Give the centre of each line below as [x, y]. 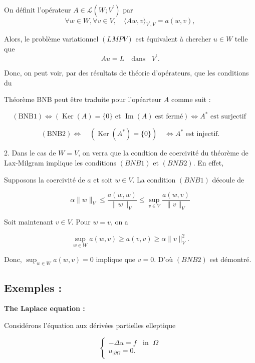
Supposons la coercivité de [45, 179]
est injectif [202, 134]
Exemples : [33, 287]
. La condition [154, 179]
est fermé [169, 117]
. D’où [164, 259]
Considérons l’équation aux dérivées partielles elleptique [90, 325]
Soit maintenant [29, 221]
